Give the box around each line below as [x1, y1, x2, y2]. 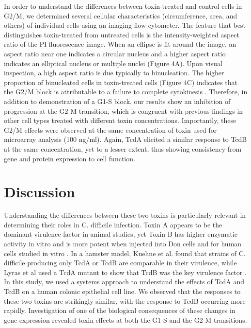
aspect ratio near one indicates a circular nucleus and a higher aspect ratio [4, 48, 226, 58]
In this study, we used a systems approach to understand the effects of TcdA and [4, 276, 245, 287]
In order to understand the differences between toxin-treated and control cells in [4, 1, 242, 11]
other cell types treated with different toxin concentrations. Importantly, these [4, 115, 236, 125]
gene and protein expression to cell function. [4, 153, 135, 163]
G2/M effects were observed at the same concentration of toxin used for [4, 124, 217, 135]
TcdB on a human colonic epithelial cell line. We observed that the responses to [4, 286, 241, 296]
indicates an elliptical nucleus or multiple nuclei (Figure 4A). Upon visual [4, 58, 222, 68]
